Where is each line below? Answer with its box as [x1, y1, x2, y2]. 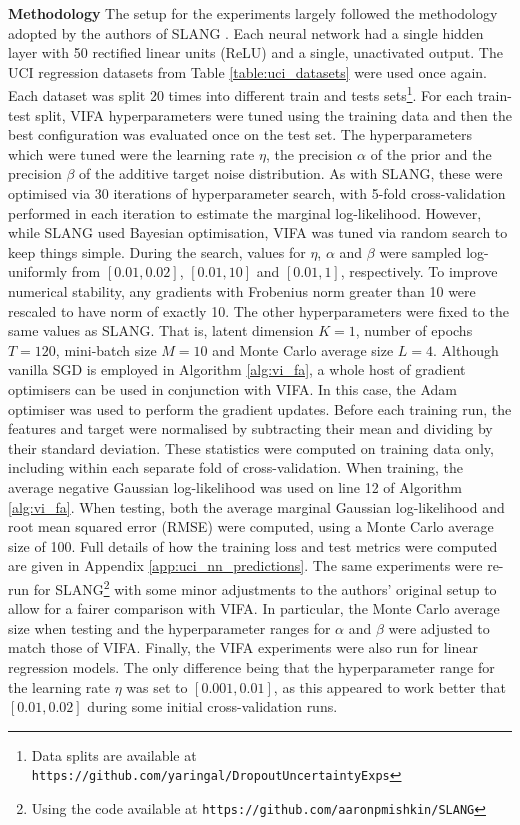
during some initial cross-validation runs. [87, 696, 338, 717]
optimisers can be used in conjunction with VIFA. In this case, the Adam [8, 378, 457, 399]
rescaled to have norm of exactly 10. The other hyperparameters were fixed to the [8, 300, 509, 321]
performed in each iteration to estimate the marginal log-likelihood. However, [8, 202, 482, 223]
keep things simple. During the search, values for [8, 241, 306, 262]
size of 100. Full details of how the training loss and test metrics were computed [8, 535, 498, 556]
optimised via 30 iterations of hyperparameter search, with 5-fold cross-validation [8, 183, 506, 203]
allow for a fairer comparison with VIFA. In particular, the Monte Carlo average [8, 598, 500, 619]
